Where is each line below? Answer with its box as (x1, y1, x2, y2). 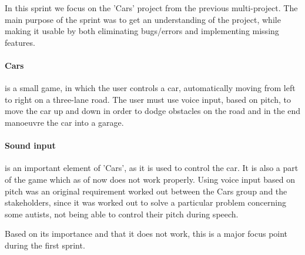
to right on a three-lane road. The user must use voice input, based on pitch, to (5, 93, 291, 105)
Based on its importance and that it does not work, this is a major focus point (5, 227, 288, 240)
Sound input (5, 139, 56, 152)
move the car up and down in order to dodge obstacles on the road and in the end (5, 105, 301, 117)
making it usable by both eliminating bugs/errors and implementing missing (5, 25, 279, 37)
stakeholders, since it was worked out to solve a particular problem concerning (5, 196, 286, 209)
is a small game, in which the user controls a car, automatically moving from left (5, 82, 296, 94)
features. (5, 36, 35, 48)
